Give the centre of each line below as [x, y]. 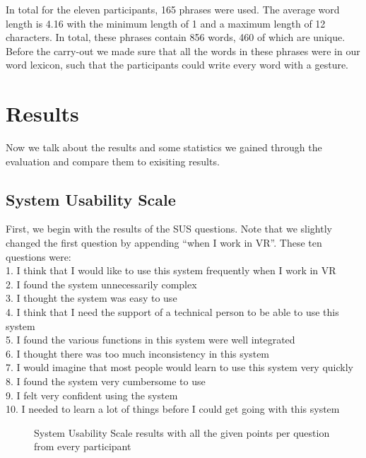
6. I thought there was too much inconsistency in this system [138, 353]
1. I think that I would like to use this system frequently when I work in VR [171, 270]
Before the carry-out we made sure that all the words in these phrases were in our [183, 51]
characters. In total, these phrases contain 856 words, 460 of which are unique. [176, 37]
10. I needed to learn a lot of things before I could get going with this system [173, 409]
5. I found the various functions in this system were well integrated [150, 340]
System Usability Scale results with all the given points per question [182, 432]
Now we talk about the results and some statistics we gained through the [164, 147]
